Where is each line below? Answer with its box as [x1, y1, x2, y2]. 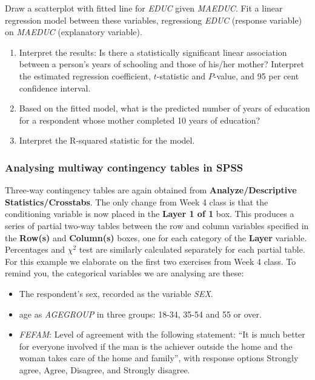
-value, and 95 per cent [213, 69, 299, 82]
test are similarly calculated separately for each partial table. [79, 243, 305, 256]
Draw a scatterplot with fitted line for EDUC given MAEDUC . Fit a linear [5, 2, 283, 14]
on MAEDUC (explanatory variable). [5, 25, 142, 38]
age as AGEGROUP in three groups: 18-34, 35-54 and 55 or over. [19, 307, 262, 320]
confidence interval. [19, 81, 91, 94]
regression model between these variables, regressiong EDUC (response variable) [5, 13, 302, 26]
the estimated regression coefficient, [19, 69, 151, 82]
